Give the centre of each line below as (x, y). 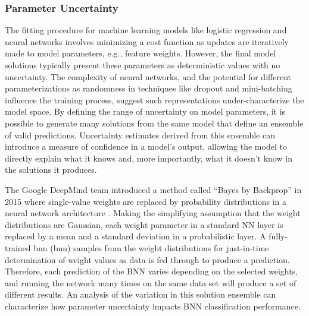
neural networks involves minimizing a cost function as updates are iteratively (147, 41)
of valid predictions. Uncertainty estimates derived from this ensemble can (140, 135)
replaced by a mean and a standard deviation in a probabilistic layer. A (135, 236)
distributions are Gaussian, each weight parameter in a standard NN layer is (144, 224)
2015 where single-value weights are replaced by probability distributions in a (146, 201)
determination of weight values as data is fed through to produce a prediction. (147, 259)
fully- (278, 236)
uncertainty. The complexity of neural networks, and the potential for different (148, 76)
